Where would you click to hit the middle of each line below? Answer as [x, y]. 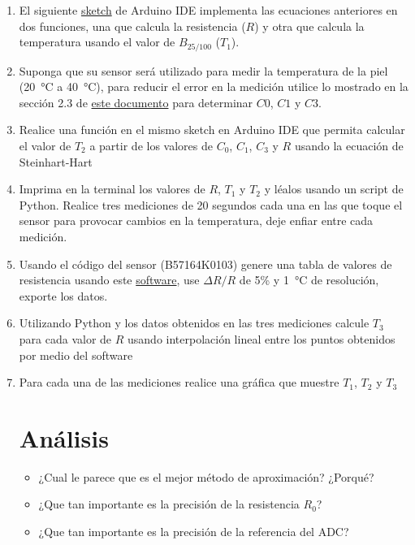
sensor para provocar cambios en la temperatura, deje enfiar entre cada [196, 221]
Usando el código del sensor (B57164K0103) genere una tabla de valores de [205, 264]
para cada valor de [65, 338]
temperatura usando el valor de [97, 42]
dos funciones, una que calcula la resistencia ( [132, 26]
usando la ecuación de [349, 146]
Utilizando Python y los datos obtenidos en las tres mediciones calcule [194, 323]
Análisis [64, 437]
